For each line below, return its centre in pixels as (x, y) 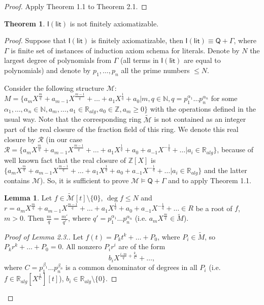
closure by (20, 139)
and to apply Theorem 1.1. (210, 180)
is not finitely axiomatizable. (114, 23)
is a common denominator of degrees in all (131, 267)
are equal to (202, 60)
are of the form (142, 246)
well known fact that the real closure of (65, 160)
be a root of (214, 208)
